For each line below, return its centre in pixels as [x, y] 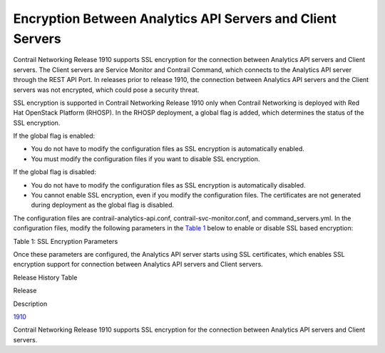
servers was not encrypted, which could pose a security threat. [106, 90]
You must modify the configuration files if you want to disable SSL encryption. [145, 159]
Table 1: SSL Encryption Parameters [66, 241]
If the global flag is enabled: [54, 136]
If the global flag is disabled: [55, 172]
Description [30, 304]
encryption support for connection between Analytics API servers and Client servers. [138, 265]
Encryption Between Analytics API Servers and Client [175, 19]
